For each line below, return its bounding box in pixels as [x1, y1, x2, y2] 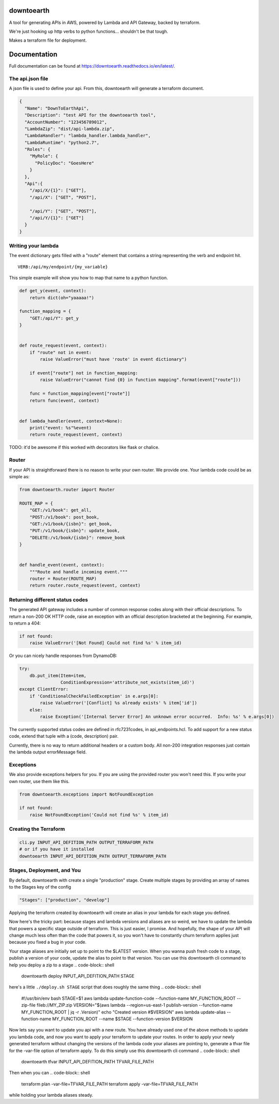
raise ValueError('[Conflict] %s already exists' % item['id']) [40, 700, 197, 706]
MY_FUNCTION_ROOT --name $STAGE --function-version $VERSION [52, 1016, 193, 1022]
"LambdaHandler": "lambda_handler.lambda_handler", [24, 133, 151, 139]
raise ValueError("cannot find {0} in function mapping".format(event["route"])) [40, 377, 241, 383]
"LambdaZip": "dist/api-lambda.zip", [24, 126, 115, 132]
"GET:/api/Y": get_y [29, 315, 79, 321]
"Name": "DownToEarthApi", [24, 105, 89, 111]
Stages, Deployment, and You [9, 867, 81, 874]
